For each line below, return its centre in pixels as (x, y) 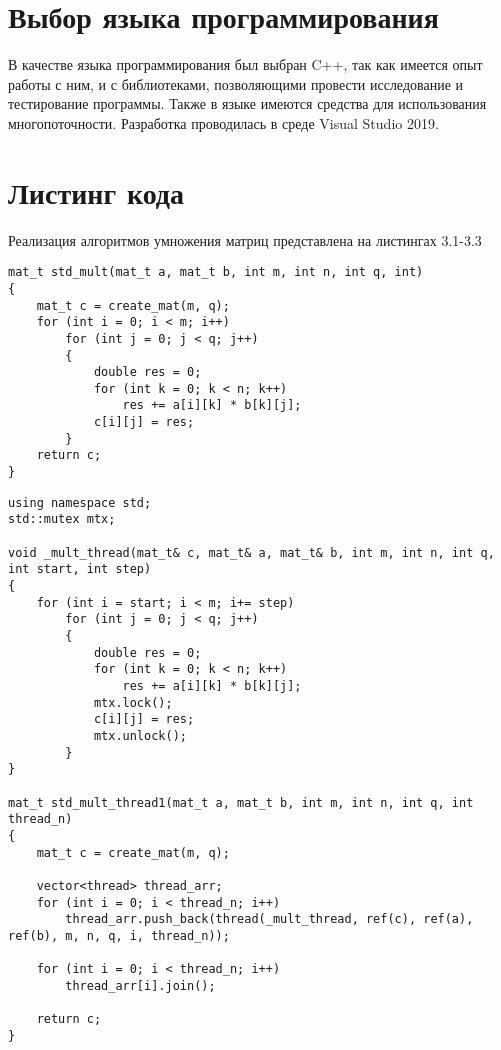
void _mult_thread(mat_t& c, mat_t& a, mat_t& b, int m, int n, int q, (251, 552)
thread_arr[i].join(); (140, 985)
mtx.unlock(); (140, 735)
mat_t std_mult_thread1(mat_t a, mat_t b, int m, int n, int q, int (241, 802)
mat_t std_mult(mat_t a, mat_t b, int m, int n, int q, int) (216, 272)
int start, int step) (80, 569)
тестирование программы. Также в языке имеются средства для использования (247, 103)
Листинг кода (96, 191)
